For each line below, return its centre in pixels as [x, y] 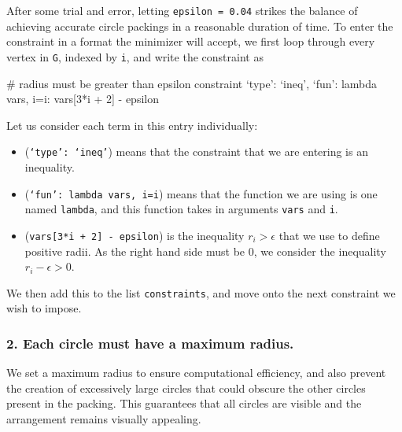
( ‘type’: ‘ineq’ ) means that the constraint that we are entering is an [196, 151]
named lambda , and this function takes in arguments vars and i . [181, 209]
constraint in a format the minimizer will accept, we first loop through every [191, 41]
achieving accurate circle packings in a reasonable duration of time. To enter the [200, 26]
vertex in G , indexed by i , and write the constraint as [135, 56]
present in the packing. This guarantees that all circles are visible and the [184, 403]
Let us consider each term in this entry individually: [132, 125]
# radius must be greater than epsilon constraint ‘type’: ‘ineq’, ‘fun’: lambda [192, 83]
